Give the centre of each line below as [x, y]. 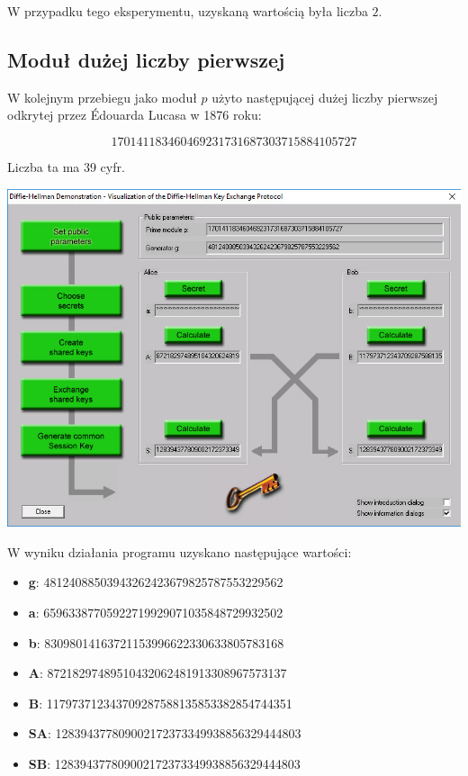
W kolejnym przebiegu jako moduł [102, 97]
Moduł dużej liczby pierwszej [146, 59]
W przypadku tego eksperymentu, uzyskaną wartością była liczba [188, 11]
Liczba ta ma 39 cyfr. [66, 166]
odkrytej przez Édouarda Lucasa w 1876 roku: [135, 115]
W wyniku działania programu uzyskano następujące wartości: [180, 551]
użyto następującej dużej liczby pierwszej [325, 97]
